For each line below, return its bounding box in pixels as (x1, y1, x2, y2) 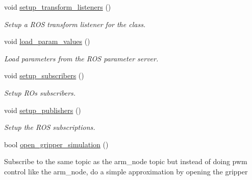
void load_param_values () (4, 36, 90, 47)
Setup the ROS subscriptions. (4, 122, 95, 132)
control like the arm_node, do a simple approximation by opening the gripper (4, 166, 248, 176)
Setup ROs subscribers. (4, 87, 76, 98)
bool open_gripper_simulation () (4, 139, 109, 149)
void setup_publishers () (4, 104, 81, 115)
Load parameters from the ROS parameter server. (4, 53, 159, 63)
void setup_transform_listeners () (4, 2, 111, 12)
